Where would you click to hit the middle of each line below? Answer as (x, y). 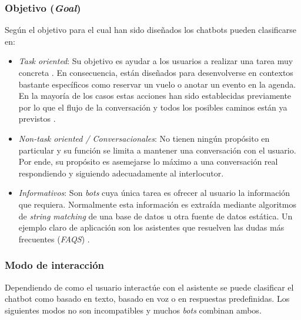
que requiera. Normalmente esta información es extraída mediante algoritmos (157, 204)
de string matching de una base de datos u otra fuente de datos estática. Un (155, 216)
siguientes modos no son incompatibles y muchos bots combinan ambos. (133, 310)
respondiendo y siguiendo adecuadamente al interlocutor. (121, 173)
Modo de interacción (55, 265)
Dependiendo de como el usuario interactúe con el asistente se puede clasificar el (149, 287)
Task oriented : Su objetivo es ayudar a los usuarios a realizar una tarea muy (156, 61)
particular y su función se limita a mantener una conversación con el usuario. (157, 150)
